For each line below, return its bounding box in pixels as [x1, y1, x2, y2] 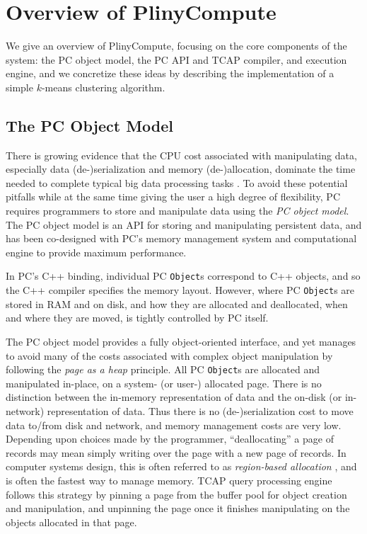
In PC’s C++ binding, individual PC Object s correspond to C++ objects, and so [6, 268, 361, 283]
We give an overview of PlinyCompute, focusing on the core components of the [6, 38, 347, 53]
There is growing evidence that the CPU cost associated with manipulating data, [6, 147, 357, 162]
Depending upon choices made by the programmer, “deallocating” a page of [6, 431, 334, 446]
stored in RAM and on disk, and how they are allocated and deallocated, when [6, 296, 348, 311]
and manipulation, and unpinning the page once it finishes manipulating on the [6, 501, 350, 516]
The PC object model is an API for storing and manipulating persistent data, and [6, 217, 362, 232]
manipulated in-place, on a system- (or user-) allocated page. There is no [6, 375, 322, 390]
